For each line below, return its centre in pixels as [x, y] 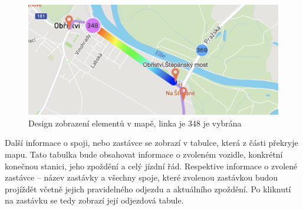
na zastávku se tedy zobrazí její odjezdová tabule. [94, 200]
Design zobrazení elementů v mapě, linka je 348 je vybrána [135, 123]
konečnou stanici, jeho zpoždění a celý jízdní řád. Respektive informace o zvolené [151, 166]
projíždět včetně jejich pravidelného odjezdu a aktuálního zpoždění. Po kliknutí [148, 189]
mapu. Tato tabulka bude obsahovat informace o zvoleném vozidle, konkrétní [144, 154]
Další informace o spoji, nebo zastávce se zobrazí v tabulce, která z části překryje [151, 143]
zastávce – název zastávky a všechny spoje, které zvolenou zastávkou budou [141, 177]
